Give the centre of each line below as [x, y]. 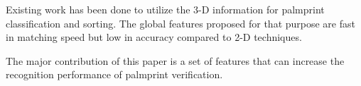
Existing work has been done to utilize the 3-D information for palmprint [165, 9]
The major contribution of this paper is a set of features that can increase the [175, 60]
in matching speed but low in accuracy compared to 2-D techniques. [154, 37]
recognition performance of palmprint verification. [114, 74]
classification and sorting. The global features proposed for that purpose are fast [180, 23]
